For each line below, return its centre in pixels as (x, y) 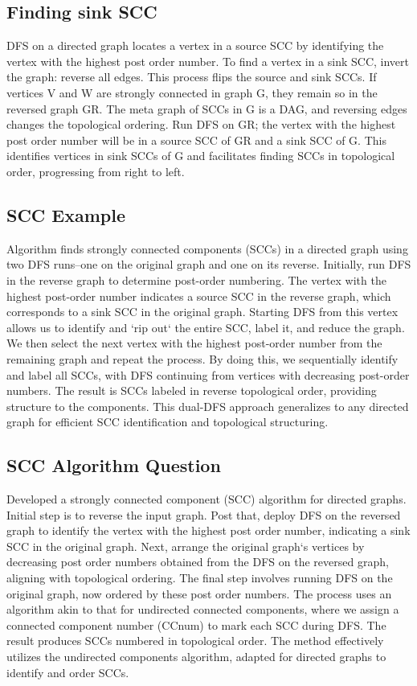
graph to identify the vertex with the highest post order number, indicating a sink (208, 530)
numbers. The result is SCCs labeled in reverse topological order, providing (192, 390)
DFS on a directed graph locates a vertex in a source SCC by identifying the (195, 45)
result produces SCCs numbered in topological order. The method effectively (195, 641)
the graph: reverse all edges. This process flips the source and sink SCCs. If (192, 77)
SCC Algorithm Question (114, 465)
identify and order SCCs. (68, 672)
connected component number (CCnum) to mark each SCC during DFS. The (196, 624)
